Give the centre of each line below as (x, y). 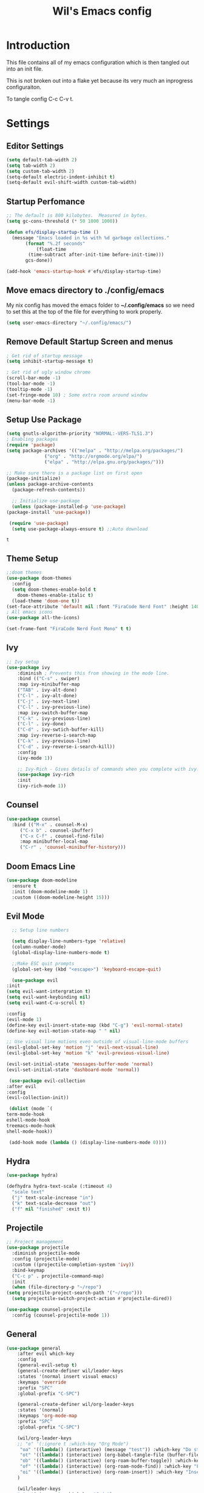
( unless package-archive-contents (50, 484)
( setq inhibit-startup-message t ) (50, 361)
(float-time (51, 249)
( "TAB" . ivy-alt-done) (47, 690)
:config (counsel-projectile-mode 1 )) (61, 1315)
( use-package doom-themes (39, 578)
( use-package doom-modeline (42, 880)
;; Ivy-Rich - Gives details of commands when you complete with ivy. (108, 769)
